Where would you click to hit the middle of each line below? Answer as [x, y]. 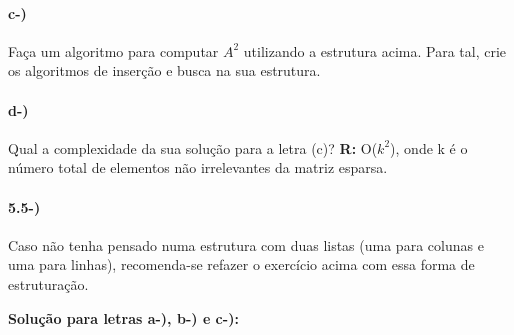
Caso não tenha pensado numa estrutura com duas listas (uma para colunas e [246, 244]
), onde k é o [429, 147]
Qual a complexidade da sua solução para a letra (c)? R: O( [193, 147]
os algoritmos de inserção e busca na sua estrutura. [164, 70]
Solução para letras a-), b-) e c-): [123, 317]
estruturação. [48, 283]
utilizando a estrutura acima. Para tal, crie [374, 50]
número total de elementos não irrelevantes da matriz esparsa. [198, 167]
